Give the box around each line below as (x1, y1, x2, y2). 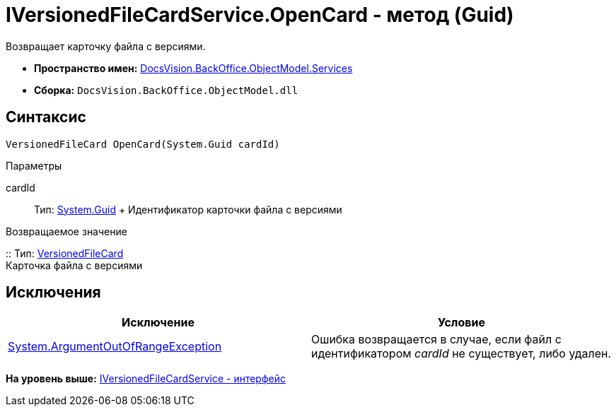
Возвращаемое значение (6, 225, 127, 237)
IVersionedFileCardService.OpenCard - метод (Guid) (6, 3, 514, 27)
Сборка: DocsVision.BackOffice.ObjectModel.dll (34, 83, 298, 96)
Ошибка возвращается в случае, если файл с (311, 332, 562, 347)
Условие (438, 315, 485, 330)
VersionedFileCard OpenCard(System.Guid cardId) (6, 138, 280, 150)
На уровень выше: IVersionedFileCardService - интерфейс (6, 372, 286, 385)
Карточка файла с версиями (6, 259, 143, 271)
